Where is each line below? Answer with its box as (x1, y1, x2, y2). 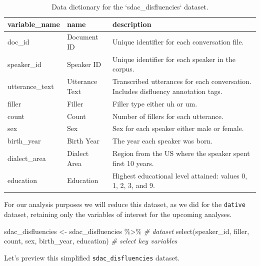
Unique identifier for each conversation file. (112, 36, 244, 47)
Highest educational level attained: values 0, (112, 170, 247, 180)
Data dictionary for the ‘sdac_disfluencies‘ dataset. (51, 1, 208, 11)
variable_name (7, 18, 60, 29)
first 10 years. (112, 157, 154, 168)
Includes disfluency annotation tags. (112, 85, 222, 96)
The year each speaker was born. (112, 135, 213, 146)
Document (66, 31, 98, 42)
